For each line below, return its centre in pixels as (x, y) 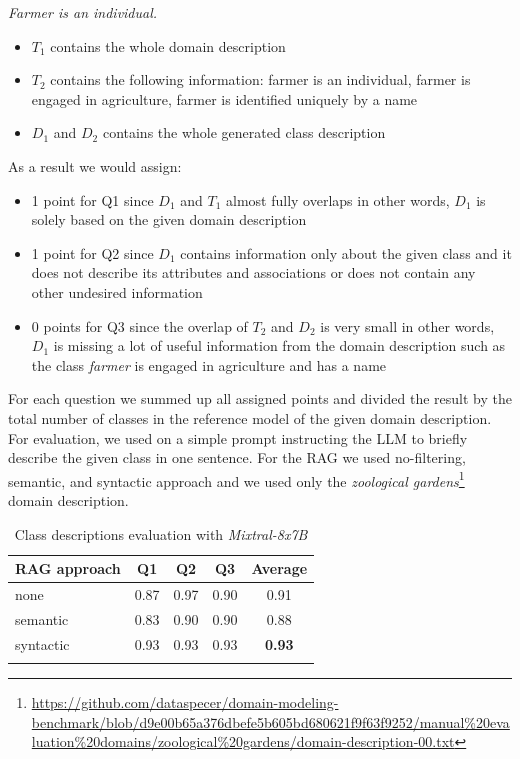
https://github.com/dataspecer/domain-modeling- (185, 702)
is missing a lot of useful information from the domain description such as (279, 345)
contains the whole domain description (168, 45)
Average (279, 568)
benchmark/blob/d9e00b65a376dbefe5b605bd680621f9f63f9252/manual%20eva (270, 721)
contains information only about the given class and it (346, 252)
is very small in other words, (407, 325)
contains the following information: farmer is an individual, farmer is (260, 79)
